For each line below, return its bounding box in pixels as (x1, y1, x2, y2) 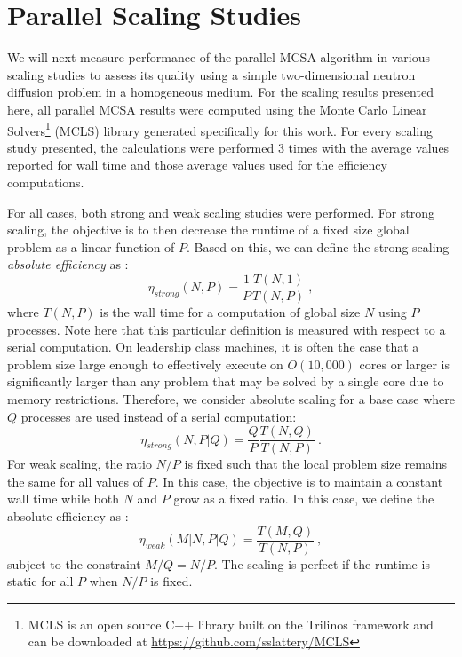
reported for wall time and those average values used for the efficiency (7, 155, 387, 174)
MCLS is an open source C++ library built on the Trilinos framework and (28, 614, 434, 633)
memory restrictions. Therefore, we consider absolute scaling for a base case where (7, 389, 455, 408)
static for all (7, 572, 74, 590)
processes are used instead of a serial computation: (20, 407, 297, 425)
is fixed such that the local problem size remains (184, 455, 448, 473)
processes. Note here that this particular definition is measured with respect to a (7, 320, 446, 338)
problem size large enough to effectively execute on (7, 354, 283, 373)
